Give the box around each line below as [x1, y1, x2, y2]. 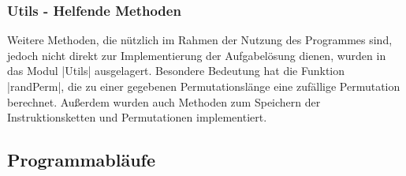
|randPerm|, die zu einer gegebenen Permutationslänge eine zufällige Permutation [7, 78, 400, 94]
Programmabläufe [7, 148, 155, 172]
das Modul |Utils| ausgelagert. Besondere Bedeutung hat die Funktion [7, 62, 345, 79]
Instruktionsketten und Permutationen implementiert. [7, 109, 267, 125]
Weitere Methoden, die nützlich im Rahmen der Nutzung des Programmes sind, [7, 32, 393, 48]
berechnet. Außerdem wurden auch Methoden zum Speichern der [7, 93, 321, 110]
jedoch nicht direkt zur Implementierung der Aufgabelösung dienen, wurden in [7, 47, 386, 63]
